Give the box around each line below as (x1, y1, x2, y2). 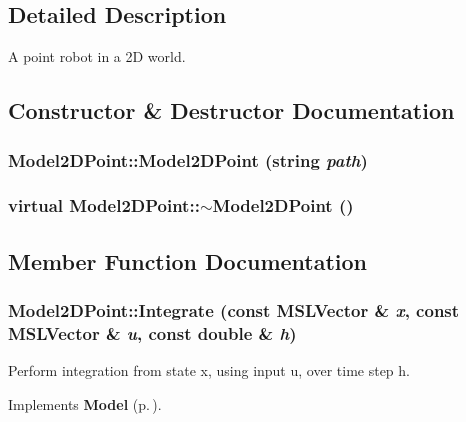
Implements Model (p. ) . (8, 393, 162, 414)
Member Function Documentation (8, 245, 368, 276)
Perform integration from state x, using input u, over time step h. (8, 360, 410, 381)
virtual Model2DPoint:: (8, 193, 200, 218)
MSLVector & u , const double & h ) (8, 320, 297, 345)
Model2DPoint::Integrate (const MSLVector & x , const (8, 297, 460, 322)
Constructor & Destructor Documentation (8, 95, 455, 126)
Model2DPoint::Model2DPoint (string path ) (8, 147, 368, 172)
